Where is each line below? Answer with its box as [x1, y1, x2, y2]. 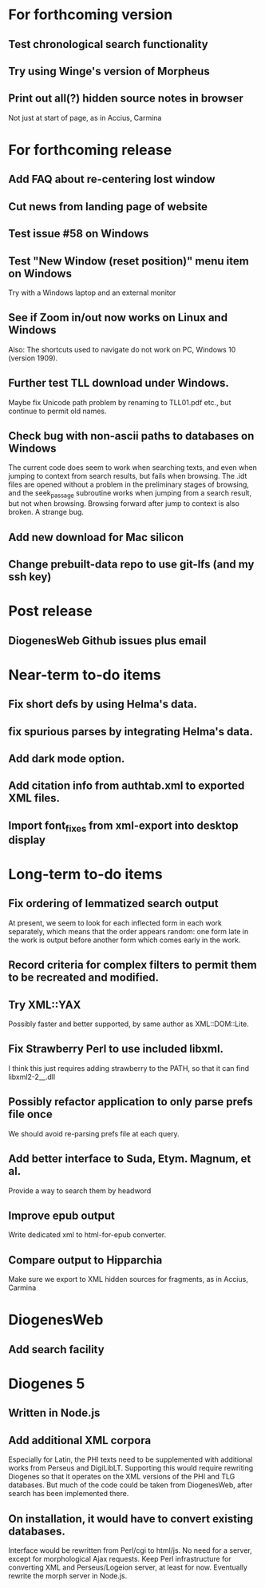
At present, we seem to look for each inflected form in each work [8, 917, 222, 928]
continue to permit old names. [8, 406, 107, 416]
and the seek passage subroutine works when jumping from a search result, [8, 488, 252, 500]
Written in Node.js [8, 1407, 101, 1420]
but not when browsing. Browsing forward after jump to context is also [8, 499, 240, 508]
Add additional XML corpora [8, 1433, 152, 1447]
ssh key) [8, 570, 52, 583]
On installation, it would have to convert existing [8, 1512, 254, 1526]
